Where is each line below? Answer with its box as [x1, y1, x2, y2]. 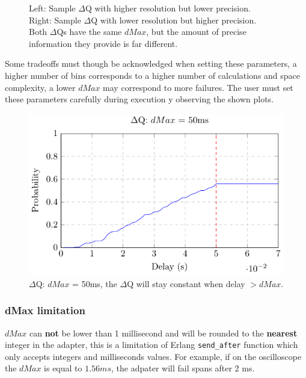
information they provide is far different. [29, 37, 178, 49]
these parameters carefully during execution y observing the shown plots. [5, 93, 274, 105]
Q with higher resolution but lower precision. [85, 2, 251, 14]
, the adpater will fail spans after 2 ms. [111, 362, 255, 374]
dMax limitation [5, 303, 85, 318]
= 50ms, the [72, 277, 117, 290]
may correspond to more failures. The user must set [103, 81, 293, 93]
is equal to [44, 362, 82, 374]
